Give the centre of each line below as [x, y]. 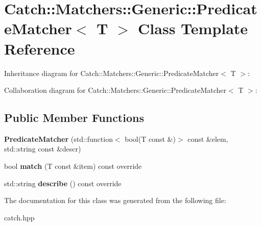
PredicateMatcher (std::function [58, 139]
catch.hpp [19, 217]
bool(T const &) [150, 139]
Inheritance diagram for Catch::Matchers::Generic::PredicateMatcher [112, 73]
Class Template [193, 28]
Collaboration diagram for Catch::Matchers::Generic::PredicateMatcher [115, 90]
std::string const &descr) [43, 149]
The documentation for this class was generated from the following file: [115, 200]
